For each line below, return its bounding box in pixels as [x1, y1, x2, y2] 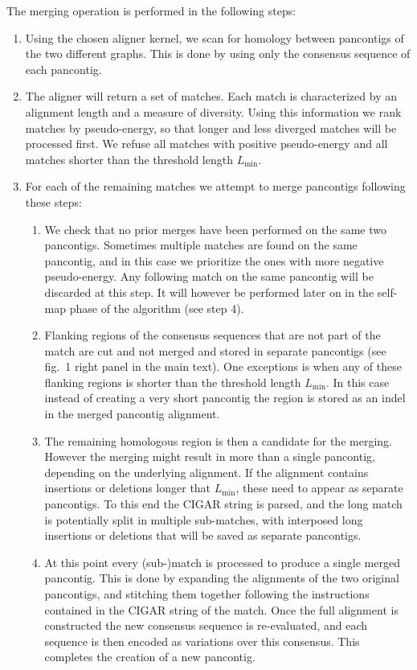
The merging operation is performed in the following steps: [6, 2, 296, 18]
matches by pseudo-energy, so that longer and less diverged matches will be [25, 119, 397, 136]
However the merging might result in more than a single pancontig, [44, 448, 375, 465]
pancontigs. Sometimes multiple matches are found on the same [44, 236, 358, 253]
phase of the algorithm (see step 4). [69, 299, 244, 316]
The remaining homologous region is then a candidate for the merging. [44, 432, 392, 449]
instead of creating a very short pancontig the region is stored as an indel [44, 389, 406, 406]
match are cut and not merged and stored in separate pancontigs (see [44, 342, 386, 359]
